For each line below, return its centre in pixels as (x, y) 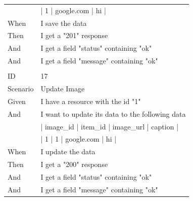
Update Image (63, 89)
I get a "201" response (74, 35)
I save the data (64, 23)
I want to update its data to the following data (113, 113)
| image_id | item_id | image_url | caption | (110, 126)
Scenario (21, 89)
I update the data (68, 152)
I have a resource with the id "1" (91, 101)
